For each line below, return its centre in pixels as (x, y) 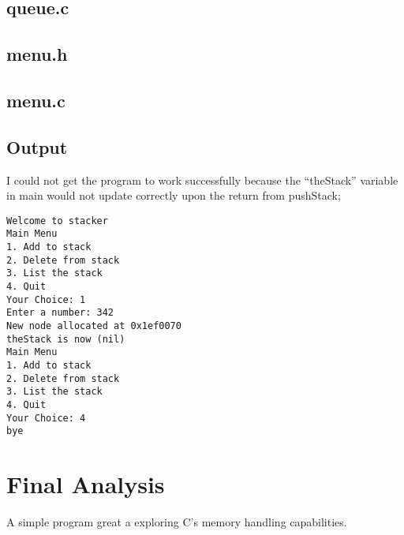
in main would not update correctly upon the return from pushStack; (174, 195)
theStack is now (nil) (66, 339)
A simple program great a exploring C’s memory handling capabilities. (177, 522)
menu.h (37, 54)
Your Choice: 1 (46, 299)
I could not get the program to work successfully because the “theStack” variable (202, 180)
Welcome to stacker (57, 221)
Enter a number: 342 (60, 313)
